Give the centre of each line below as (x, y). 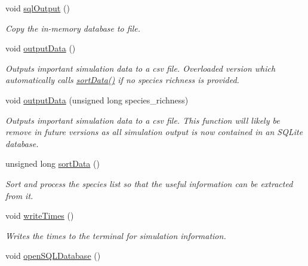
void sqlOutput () (38, 8)
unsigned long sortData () (53, 163)
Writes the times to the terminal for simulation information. (116, 235)
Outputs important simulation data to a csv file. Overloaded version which (141, 68)
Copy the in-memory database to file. (73, 28)
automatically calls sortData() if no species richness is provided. (122, 80)
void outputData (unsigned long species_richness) (97, 100)
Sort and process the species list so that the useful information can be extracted (149, 183)
